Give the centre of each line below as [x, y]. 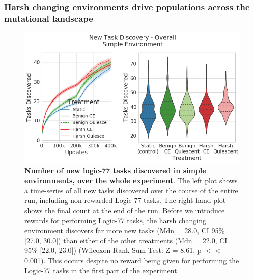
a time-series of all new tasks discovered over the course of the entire [131, 190]
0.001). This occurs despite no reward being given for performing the [132, 260]
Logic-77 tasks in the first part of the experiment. [102, 270]
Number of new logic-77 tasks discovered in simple [115, 170]
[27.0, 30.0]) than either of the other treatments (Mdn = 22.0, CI [126, 240]
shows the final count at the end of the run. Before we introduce [125, 210]
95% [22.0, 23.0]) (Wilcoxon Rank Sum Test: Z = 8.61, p [113, 250]
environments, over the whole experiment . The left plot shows [131, 180]
